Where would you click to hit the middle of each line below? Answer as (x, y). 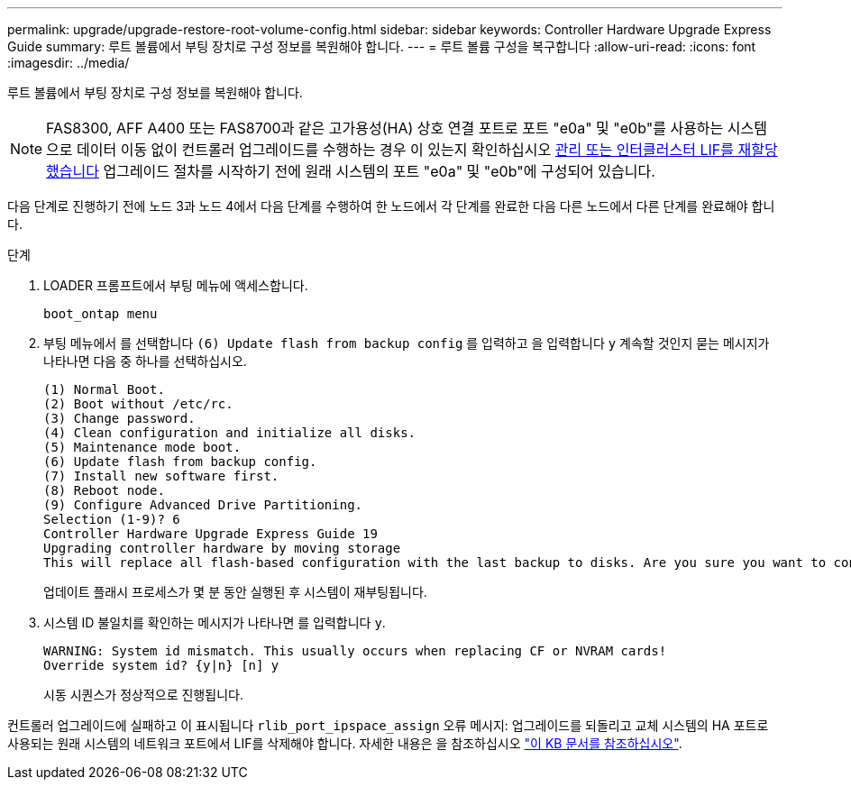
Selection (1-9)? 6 (112, 519)
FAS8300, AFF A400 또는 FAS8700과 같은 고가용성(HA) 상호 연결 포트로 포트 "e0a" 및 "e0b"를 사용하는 (385, 128)
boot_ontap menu (101, 314)
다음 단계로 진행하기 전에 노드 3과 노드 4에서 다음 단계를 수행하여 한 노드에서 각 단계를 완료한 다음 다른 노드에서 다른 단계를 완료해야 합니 (391, 206)
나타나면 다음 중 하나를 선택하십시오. (145, 361)
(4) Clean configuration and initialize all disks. (230, 433)
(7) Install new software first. (161, 476)
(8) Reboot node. (104, 490)
